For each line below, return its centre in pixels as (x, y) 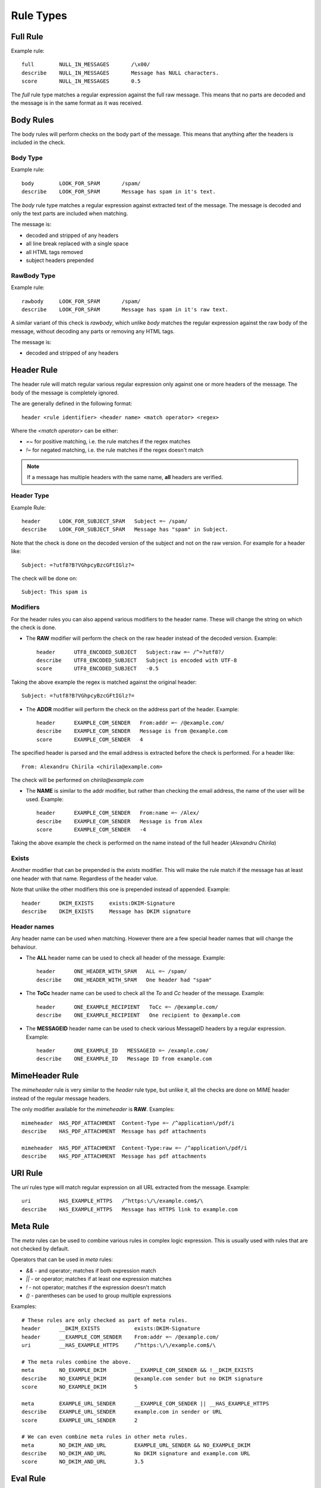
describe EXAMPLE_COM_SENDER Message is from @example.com (132, 731)
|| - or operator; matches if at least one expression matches (99, 1279)
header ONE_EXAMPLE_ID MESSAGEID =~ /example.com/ (123, 1051)
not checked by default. (40, 1249)
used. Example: (45, 799)
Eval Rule (29, 1479)
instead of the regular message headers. (61, 1098)
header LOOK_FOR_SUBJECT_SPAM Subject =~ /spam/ (105, 521)
